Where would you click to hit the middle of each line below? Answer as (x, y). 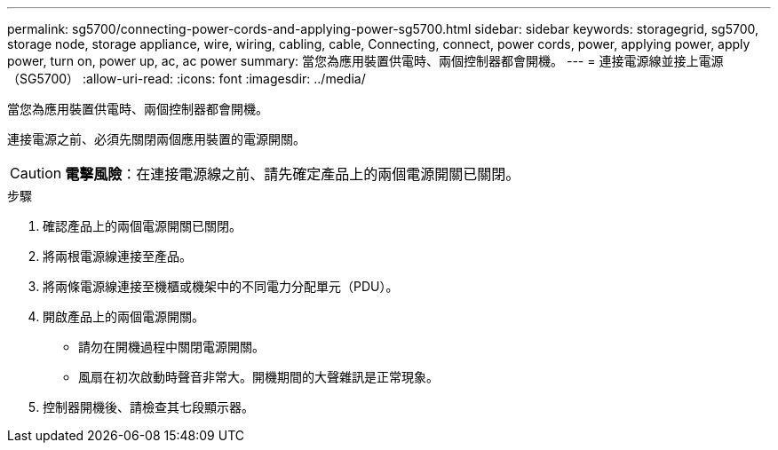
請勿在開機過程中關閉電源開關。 (171, 347)
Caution (36, 173)
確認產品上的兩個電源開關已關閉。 (142, 226)
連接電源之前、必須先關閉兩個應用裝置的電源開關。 (156, 139)
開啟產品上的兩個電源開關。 (123, 316)
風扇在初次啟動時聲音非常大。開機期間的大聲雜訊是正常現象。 (258, 377)
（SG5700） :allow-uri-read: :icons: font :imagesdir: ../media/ (187, 79)
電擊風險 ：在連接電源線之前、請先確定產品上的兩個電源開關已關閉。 (293, 174)
